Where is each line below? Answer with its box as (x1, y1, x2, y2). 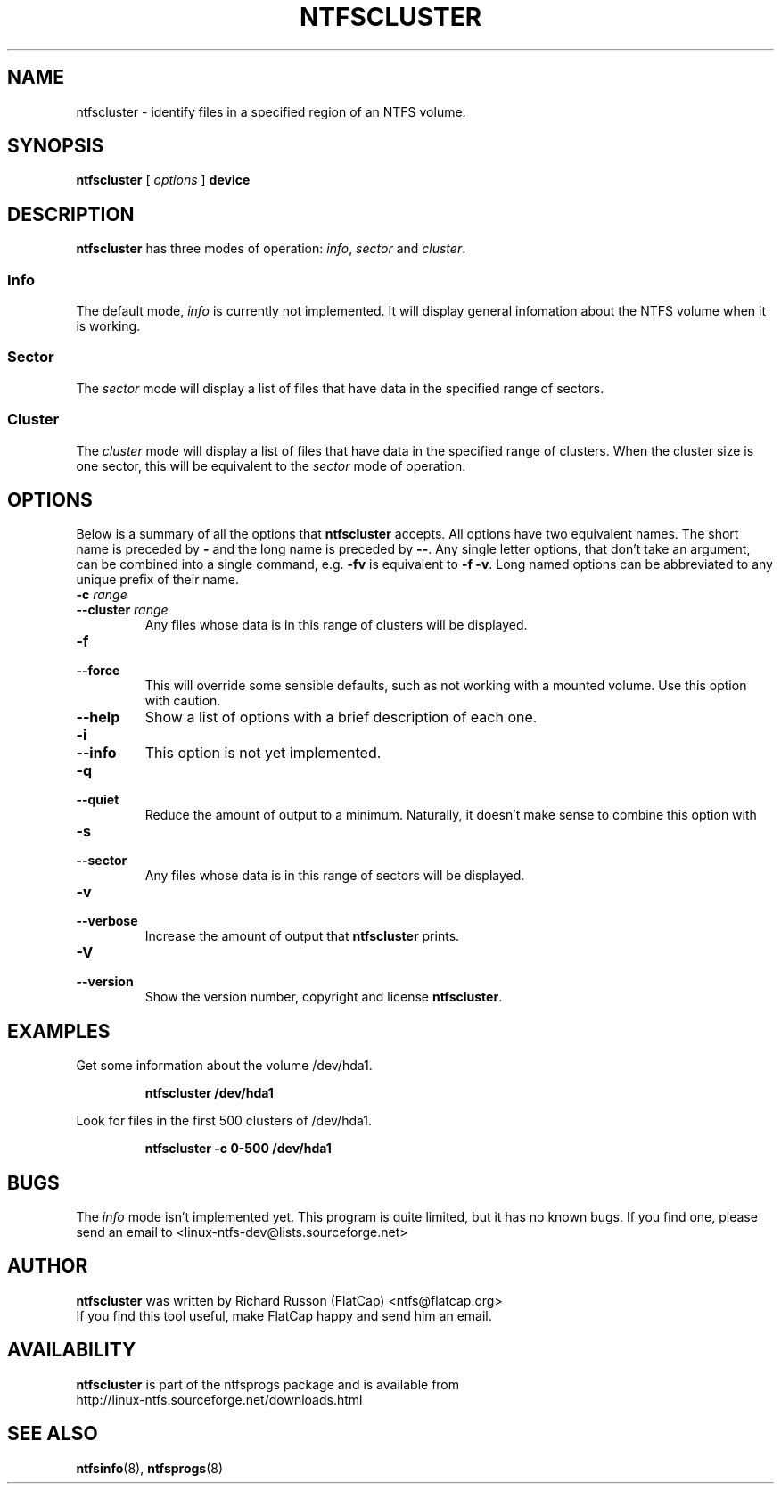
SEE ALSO (7, 1422, 98, 1446)
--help (76, 708, 120, 727)
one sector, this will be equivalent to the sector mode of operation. (76, 457, 466, 474)
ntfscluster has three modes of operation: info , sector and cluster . (76, 241, 466, 257)
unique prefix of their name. (76, 572, 239, 588)
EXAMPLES (7, 1019, 111, 1042)
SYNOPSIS (7, 135, 104, 158)
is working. (76, 318, 141, 334)
